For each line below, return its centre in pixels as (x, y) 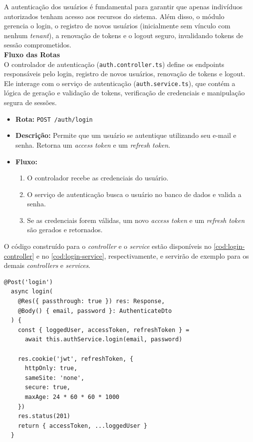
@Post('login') (29, 282)
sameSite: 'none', (54, 378)
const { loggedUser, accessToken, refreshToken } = (104, 330)
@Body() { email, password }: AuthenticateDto (95, 311)
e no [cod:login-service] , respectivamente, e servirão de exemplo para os (143, 255)
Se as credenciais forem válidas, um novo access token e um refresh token (136, 220)
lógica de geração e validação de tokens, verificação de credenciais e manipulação (124, 93)
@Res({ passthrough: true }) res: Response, (91, 301)
